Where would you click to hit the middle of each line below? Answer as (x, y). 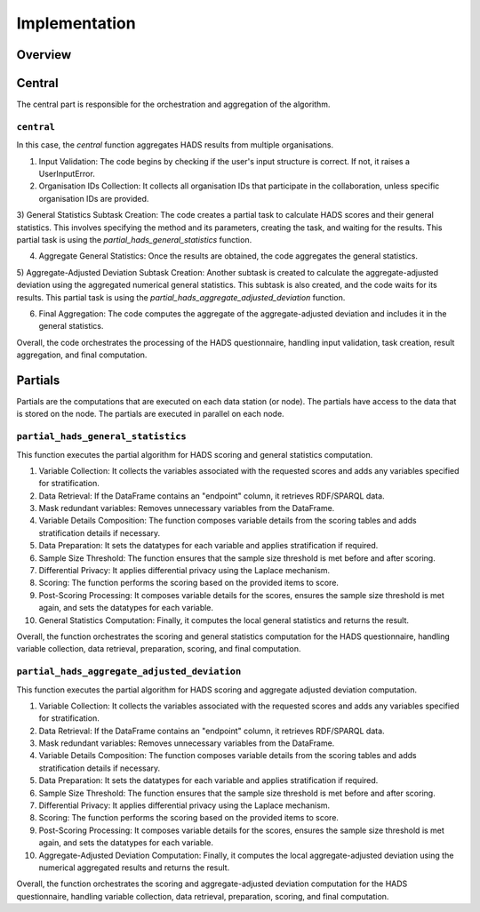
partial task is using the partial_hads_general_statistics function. (134, 239)
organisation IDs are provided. (94, 198)
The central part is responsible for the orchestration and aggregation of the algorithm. (173, 104)
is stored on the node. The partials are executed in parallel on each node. (150, 414)
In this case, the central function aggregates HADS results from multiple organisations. (175, 145)
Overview (44, 55)
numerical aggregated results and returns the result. (134, 868)
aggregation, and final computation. (82, 355)
